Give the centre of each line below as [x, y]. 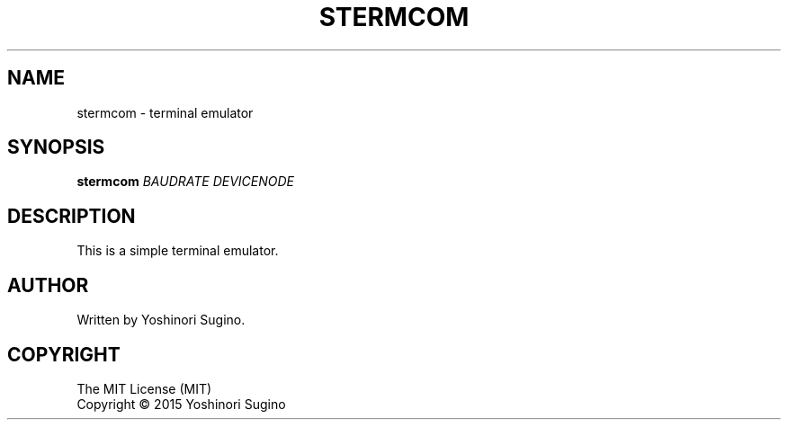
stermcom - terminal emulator [165, 112]
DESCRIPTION [72, 216]
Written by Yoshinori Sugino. [161, 320]
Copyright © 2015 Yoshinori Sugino [181, 404]
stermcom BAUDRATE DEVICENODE [185, 182]
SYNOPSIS [56, 147]
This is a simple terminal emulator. [178, 251]
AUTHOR [48, 285]
